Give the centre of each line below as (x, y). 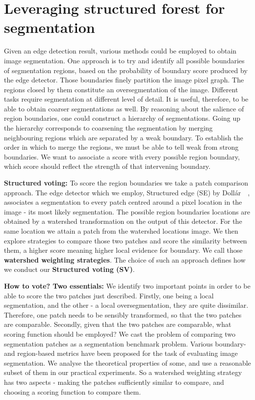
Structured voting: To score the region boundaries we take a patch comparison (126, 183)
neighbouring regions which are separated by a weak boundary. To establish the (124, 137)
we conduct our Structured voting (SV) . (69, 269)
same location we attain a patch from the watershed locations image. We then (121, 231)
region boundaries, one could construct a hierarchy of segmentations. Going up (122, 118)
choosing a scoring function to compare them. (73, 391)
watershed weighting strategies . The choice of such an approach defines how (125, 259)
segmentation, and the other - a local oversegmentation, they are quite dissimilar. (126, 305)
